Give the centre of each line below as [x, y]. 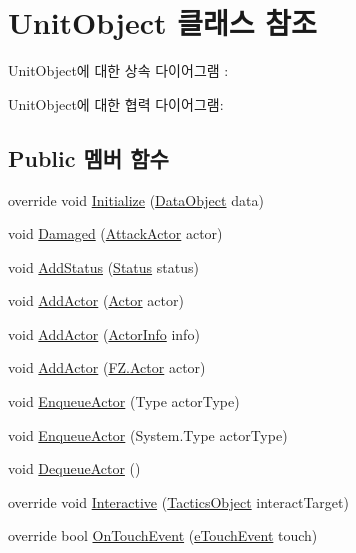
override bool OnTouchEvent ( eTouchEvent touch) [163, 535]
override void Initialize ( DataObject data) [136, 199]
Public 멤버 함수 [88, 157]
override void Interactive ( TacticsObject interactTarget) [178, 501]
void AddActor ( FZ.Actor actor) [107, 367]
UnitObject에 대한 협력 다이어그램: [116, 103]
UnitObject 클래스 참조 [162, 22]
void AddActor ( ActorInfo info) [104, 333]
